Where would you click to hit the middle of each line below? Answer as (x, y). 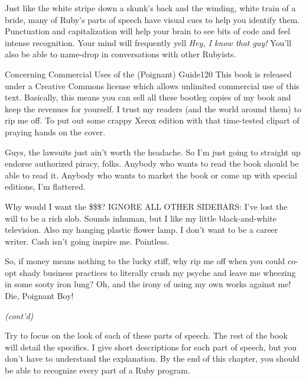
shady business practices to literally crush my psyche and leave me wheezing (157, 272)
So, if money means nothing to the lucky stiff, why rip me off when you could (145, 261)
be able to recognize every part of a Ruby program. (97, 370)
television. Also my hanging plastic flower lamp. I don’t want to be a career (141, 230)
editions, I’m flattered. (45, 186)
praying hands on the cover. (55, 131)
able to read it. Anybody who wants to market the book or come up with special (151, 175)
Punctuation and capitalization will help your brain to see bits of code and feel (148, 31)
